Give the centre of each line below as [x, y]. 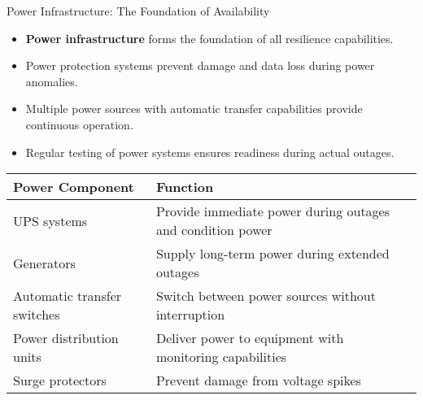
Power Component [74, 187]
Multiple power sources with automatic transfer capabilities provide [194, 109]
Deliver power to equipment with [250, 338]
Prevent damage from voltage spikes [258, 380]
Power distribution [66, 338]
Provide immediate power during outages [273, 211]
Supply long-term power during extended [273, 254]
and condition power [214, 230]
